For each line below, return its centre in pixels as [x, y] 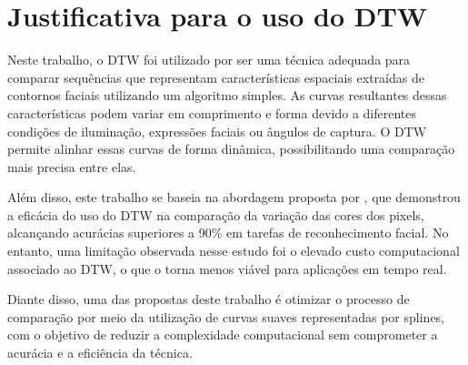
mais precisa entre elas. [72, 166]
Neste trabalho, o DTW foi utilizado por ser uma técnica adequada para [209, 60]
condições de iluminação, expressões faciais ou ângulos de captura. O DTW [217, 131]
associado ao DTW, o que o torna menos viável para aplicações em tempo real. [227, 268]
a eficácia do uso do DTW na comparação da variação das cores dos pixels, [216, 214]
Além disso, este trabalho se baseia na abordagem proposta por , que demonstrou [234, 197]
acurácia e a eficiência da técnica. [100, 353]
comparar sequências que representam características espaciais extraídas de [216, 77]
